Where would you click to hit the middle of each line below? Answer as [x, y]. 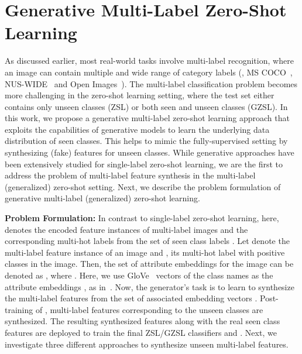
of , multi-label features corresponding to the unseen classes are [149, 309]
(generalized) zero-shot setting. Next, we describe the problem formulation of [143, 186]
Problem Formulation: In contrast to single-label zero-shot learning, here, [142, 218]
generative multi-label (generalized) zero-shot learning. [102, 198]
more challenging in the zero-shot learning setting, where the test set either [140, 95]
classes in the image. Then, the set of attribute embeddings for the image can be [149, 264]
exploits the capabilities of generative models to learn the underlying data [137, 129]
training [19, 309]
